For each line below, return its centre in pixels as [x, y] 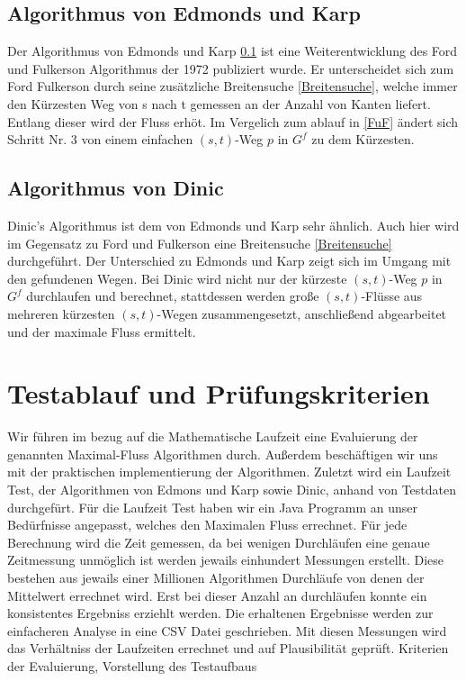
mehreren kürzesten [61, 313]
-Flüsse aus [392, 296]
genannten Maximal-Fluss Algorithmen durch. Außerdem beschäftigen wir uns [223, 454]
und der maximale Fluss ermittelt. [102, 331]
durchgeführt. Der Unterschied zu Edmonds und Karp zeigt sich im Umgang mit [229, 261]
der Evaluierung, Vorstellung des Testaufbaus [132, 665]
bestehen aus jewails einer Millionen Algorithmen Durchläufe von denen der [216, 577]
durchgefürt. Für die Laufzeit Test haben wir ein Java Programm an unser [212, 507]
